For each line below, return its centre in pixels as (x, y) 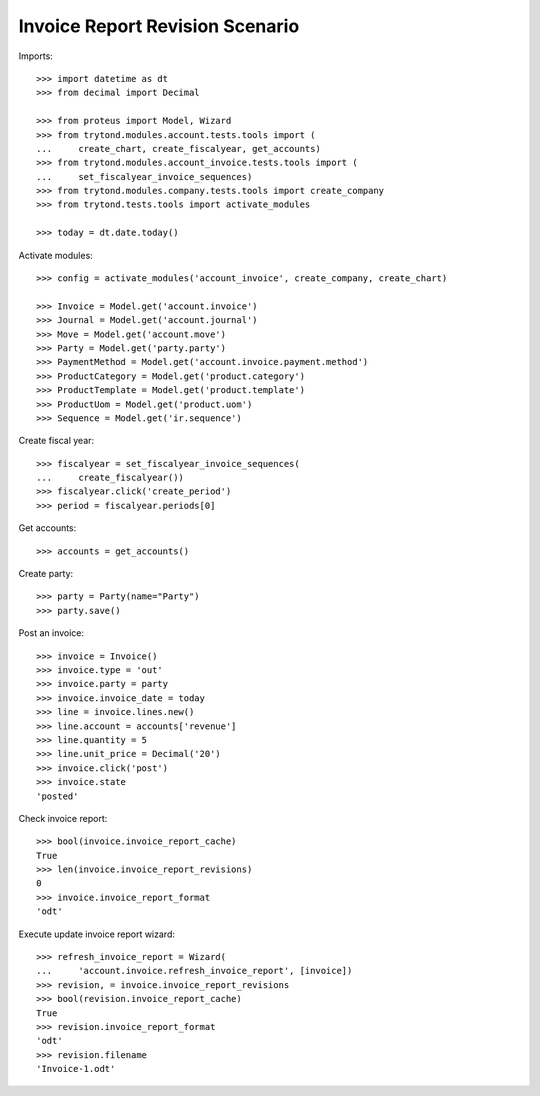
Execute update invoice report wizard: (96, 934)
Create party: (46, 574)
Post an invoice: (51, 633)
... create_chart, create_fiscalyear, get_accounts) (179, 148)
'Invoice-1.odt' (76, 1069)
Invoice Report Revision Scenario (159, 26)
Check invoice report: (63, 818)
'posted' (57, 796)
